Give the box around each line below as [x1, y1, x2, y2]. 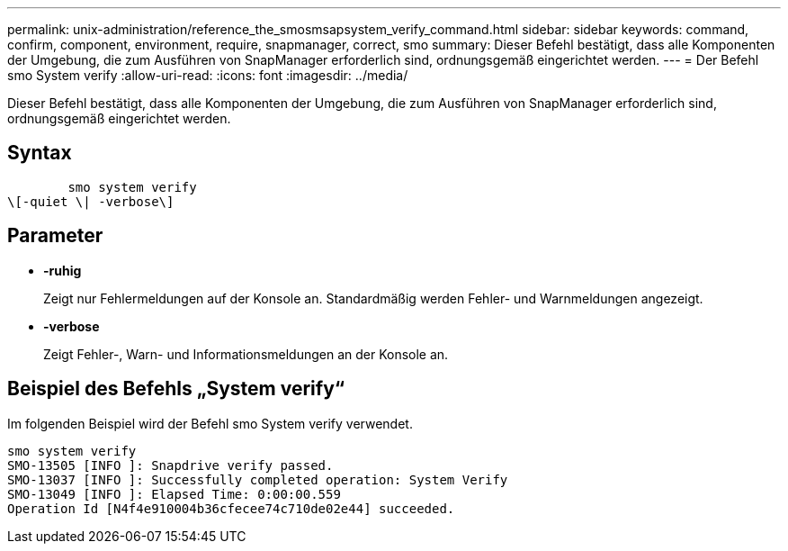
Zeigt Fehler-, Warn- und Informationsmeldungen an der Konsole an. [43, 346, 449, 362]
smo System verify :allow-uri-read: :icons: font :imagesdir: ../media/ [7, 68, 408, 83]
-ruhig [43, 262, 82, 278]
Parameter [7, 224, 103, 248]
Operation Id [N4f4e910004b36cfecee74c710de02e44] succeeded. [7, 501, 455, 516]
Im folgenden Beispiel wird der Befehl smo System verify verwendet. [7, 415, 413, 431]
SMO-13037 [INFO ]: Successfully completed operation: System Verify [7, 472, 508, 487]
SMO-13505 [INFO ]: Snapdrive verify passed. [7, 457, 334, 473]
